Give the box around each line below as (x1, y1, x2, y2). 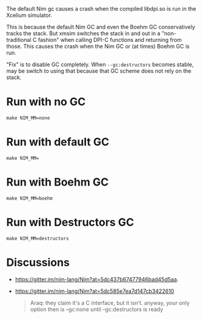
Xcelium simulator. (6, 12, 53, 19)
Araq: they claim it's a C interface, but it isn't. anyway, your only (30, 299, 190, 306)
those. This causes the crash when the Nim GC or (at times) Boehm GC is (6, 42, 190, 50)
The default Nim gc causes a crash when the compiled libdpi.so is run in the (6, 5, 197, 12)
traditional (6, 36, 32, 43)
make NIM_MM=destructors (6, 235, 69, 241)
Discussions (6, 255, 70, 269)
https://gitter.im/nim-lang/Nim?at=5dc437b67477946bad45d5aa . (15, 275, 179, 283)
